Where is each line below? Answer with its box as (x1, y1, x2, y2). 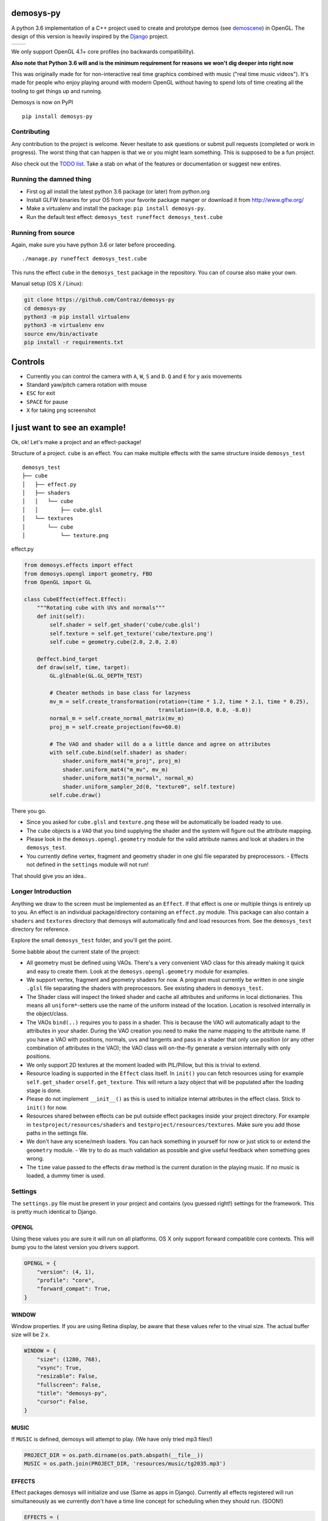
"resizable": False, (36, 1373, 98, 1380)
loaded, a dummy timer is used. (26, 1172, 106, 1179)
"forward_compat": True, (36, 1286, 111, 1292)
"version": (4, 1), (36, 1269, 95, 1275)
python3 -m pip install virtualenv (24, 313, 130, 320)
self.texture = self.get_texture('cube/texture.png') (49, 630, 213, 637)
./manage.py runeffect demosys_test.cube (22, 256, 147, 262)
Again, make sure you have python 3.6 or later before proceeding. (11, 241, 176, 249)
